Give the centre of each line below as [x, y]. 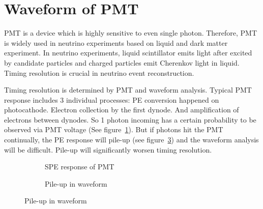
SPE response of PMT [80, 167]
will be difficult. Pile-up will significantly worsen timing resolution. [108, 149]
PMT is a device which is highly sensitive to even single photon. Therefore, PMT [131, 33]
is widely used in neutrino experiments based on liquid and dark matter [116, 42]
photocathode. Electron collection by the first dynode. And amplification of [122, 110]
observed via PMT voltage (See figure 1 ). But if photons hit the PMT [114, 129]
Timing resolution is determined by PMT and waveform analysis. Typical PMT [128, 90]
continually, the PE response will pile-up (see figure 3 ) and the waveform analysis [131, 140]
